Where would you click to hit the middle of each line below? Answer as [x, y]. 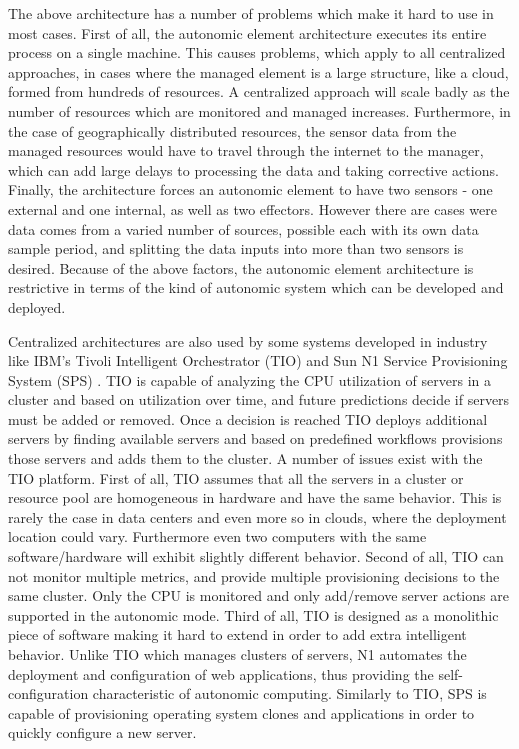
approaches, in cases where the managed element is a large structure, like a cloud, [258, 71]
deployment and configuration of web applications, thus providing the [221, 673]
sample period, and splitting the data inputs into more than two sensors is [236, 248]
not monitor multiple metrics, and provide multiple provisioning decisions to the [254, 575]
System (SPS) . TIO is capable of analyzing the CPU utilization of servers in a [250, 379]
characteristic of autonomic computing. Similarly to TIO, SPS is [289, 693]
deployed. [37, 306]
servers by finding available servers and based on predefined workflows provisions [255, 438]
